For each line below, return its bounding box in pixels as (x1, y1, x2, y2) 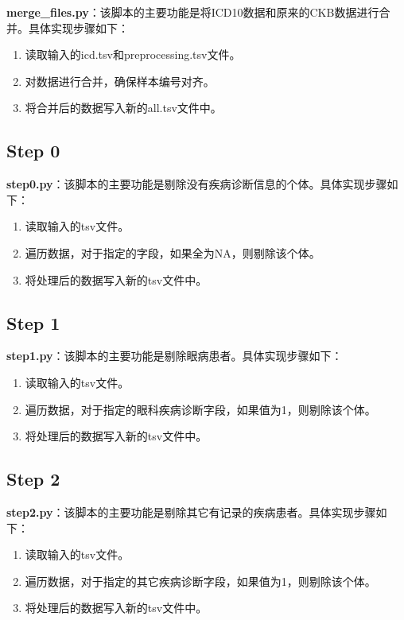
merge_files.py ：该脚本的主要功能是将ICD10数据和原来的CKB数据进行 (6, 4, 379, 20)
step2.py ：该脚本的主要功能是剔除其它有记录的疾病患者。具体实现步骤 (6, 503, 376, 520)
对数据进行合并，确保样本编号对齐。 (25, 72, 215, 89)
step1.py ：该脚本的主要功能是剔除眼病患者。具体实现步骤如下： (6, 347, 343, 364)
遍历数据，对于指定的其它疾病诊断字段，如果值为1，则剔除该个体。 (25, 572, 376, 589)
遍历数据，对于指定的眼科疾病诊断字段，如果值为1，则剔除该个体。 (25, 401, 376, 417)
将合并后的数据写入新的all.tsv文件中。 (25, 99, 222, 116)
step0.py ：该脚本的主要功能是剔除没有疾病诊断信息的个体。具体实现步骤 (6, 176, 387, 192)
